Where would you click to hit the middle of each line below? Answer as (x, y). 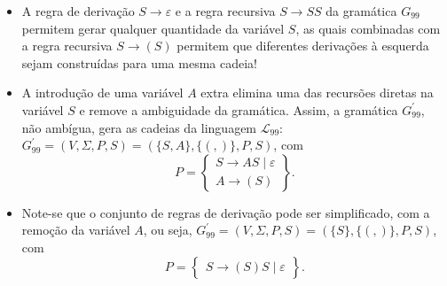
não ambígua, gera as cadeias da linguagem (139, 127)
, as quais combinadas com (368, 28)
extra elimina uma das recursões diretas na (317, 93)
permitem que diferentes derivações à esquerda (303, 46)
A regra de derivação (78, 11)
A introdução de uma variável (102, 93)
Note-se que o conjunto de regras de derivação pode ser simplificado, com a (226, 212)
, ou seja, (168, 230)
